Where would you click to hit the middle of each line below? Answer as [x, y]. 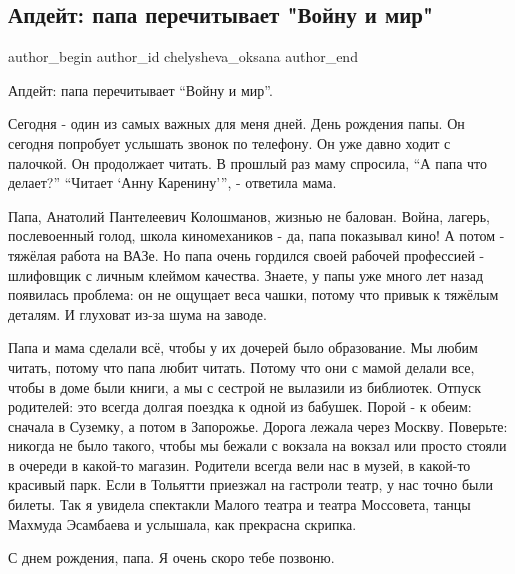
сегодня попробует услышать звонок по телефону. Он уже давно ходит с [229, 142]
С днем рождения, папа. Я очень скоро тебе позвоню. [171, 557]
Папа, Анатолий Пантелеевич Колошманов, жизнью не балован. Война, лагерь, [249, 215]
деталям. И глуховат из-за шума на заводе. [137, 313]
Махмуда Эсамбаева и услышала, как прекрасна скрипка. [182, 523]
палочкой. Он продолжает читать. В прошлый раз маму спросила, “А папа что [248, 162]
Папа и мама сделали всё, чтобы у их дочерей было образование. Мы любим [243, 347]
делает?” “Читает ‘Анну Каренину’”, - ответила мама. [172, 182]
